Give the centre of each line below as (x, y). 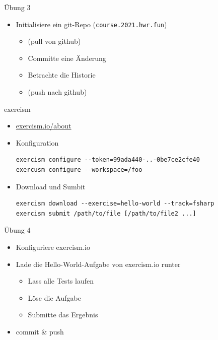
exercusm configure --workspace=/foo (79, 170)
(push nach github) (57, 92)
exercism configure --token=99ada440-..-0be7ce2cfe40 (108, 160)
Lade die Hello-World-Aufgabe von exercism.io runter (98, 264)
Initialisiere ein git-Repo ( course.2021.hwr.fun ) (91, 24)
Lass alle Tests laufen (61, 281)
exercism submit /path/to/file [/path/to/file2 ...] (106, 213)
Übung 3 (17, 7)
